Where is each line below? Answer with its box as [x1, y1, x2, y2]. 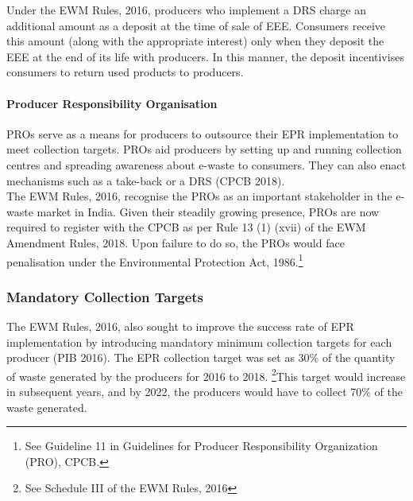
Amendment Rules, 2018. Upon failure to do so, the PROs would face [6, 234, 345, 250]
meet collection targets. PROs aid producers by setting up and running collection [6, 141, 402, 157]
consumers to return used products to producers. [6, 64, 244, 80]
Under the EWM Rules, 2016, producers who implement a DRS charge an [6, 2, 366, 17]
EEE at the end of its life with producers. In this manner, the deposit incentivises [6, 48, 404, 64]
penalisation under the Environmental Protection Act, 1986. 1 [6, 250, 303, 270]
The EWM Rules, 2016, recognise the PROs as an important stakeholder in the [6, 188, 392, 204]
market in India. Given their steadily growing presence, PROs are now [37, 203, 380, 219]
